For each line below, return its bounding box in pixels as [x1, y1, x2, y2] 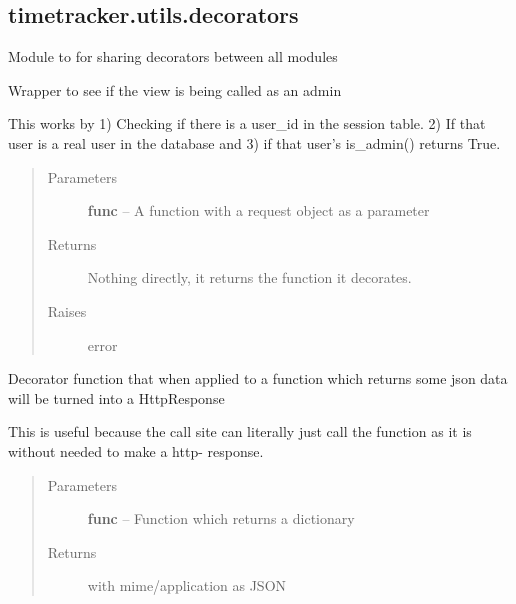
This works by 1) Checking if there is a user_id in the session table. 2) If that [8, 113, 486, 134]
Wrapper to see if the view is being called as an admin [8, 79, 342, 100]
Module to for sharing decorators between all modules [8, 46, 338, 67]
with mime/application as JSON [87, 575, 287, 596]
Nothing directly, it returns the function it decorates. [87, 267, 412, 288]
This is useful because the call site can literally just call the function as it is [8, 421, 472, 442]
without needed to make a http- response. [8, 440, 264, 461]
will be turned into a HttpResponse [8, 387, 225, 408]
